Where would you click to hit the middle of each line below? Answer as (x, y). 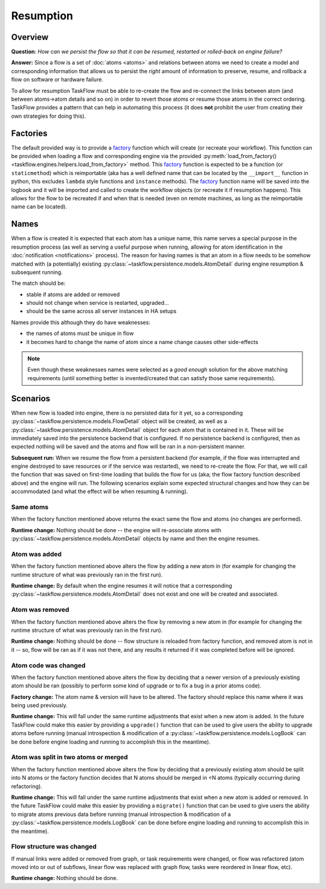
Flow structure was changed (54, 847)
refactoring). (27, 786)
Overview (30, 37)
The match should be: (38, 283)
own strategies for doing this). (49, 116)
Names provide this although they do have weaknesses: (81, 322)
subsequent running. (37, 272)
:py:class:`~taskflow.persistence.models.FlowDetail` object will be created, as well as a (119, 421)
